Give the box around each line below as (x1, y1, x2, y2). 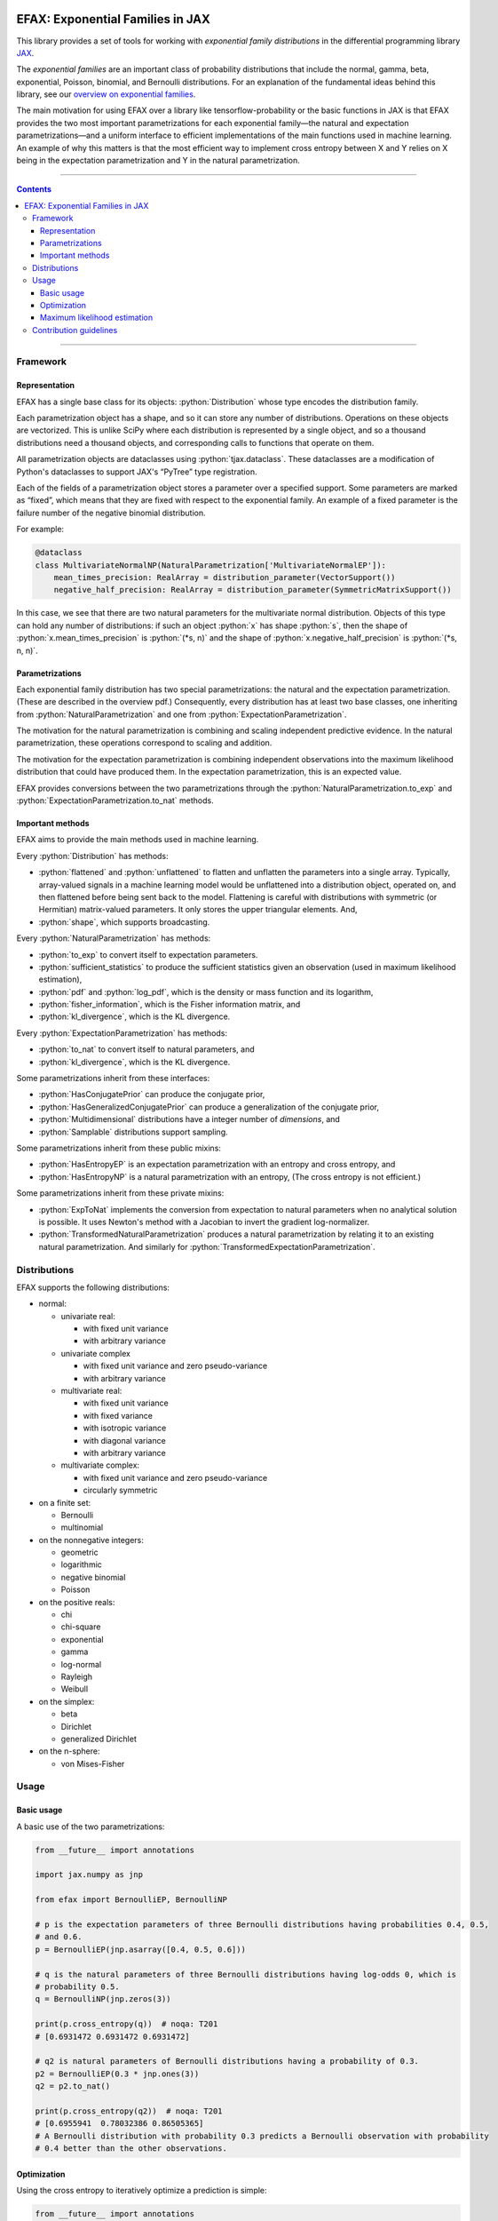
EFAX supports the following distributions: (16, 1282, 170, 1293)
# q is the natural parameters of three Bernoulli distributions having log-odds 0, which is (35, 1969, 457, 1979)
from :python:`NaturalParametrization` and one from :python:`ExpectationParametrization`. (16, 709, 347, 720)
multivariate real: (60, 1386, 123, 1396)
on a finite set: (38, 1497, 91, 1508)
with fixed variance (83, 1410, 153, 1421)
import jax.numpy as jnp (35, 1870, 144, 1880)
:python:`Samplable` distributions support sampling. (38, 1126, 228, 1137)
